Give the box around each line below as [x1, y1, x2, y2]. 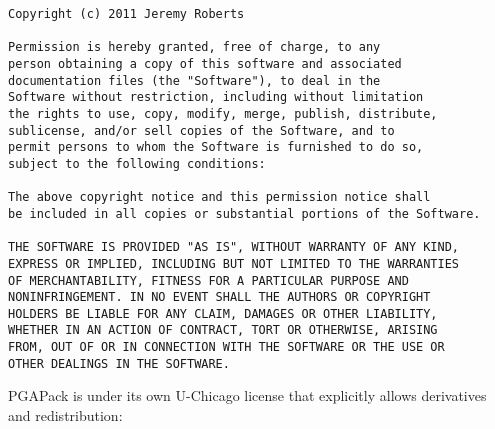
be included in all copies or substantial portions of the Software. [8, 206, 481, 221]
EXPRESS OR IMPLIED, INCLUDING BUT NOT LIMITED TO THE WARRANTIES [8, 256, 460, 271]
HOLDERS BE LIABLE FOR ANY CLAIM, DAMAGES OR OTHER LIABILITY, [8, 306, 438, 321]
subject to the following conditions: [8, 156, 266, 171]
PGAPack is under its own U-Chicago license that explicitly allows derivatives [8, 385, 487, 406]
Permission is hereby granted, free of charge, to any [8, 40, 381, 55]
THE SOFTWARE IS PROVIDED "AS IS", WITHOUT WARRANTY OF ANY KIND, [8, 240, 460, 255]
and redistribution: [8, 405, 123, 426]
